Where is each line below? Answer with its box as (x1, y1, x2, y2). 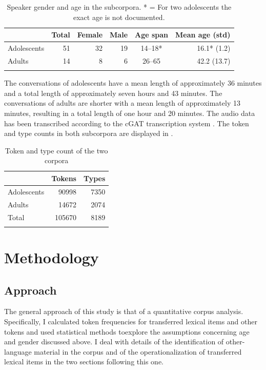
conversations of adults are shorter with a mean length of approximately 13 (4, 98, 240, 108)
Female (77, 29, 103, 40)
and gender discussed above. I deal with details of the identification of (4, 336, 224, 347)
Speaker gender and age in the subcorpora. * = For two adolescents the (7, 2, 232, 12)
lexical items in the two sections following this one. (4, 356, 163, 367)
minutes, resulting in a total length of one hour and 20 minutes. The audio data (4, 108, 255, 118)
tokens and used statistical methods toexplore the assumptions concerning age (4, 326, 250, 337)
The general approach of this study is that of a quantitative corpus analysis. (4, 306, 243, 317)
